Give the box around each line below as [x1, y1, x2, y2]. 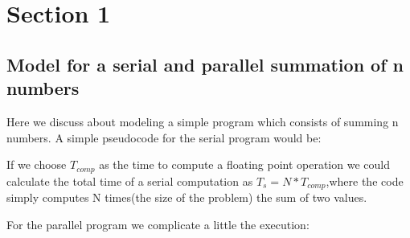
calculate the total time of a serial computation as [6, 172, 253, 189]
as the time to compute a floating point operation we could [99, 156, 390, 173]
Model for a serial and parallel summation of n [6, 51, 404, 76]
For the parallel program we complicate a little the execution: [6, 215, 310, 232]
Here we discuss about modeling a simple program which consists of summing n [6, 113, 399, 129]
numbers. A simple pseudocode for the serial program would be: [6, 129, 322, 146]
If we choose [6, 156, 67, 173]
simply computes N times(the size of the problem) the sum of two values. [6, 189, 367, 206]
